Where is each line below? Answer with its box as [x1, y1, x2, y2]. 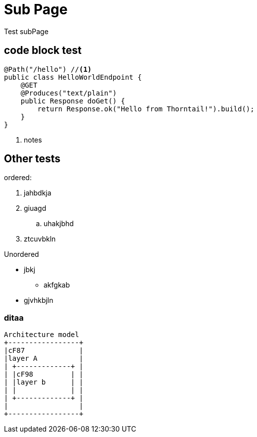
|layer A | [4, 354, 84, 363]
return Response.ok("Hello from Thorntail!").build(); [37, 104, 255, 113]
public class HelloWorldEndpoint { [4, 73, 142, 81]
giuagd [24, 204, 47, 213]
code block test [4, 44, 82, 57]
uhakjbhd [44, 219, 74, 228]
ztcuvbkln [24, 235, 56, 243]
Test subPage [4, 27, 49, 36]
